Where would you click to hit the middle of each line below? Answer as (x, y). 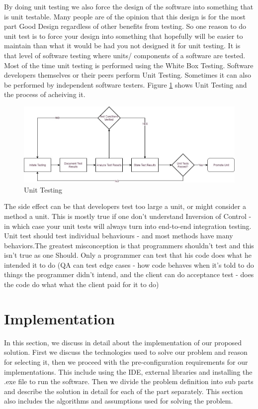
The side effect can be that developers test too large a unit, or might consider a (125, 206)
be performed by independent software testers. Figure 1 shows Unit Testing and (126, 84)
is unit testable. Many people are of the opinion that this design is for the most (125, 16)
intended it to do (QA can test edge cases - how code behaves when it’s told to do (129, 264)
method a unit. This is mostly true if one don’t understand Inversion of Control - (128, 216)
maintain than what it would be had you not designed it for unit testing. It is (122, 46)
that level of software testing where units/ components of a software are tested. (125, 55)
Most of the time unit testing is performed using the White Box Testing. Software (129, 65)
